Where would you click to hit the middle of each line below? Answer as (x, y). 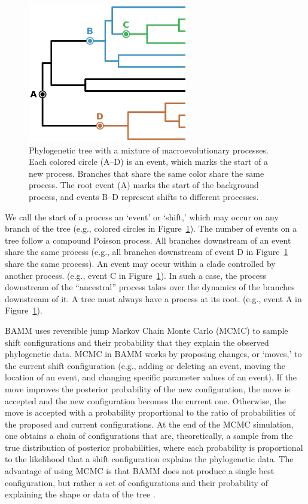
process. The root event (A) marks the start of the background (144, 185)
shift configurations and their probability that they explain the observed (137, 342)
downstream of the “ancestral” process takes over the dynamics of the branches (150, 287)
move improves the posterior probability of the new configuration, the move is (147, 388)
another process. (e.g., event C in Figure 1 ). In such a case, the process (136, 275)
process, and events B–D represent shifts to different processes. (144, 197)
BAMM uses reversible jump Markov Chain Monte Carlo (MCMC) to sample (147, 330)
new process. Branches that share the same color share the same (147, 173)
